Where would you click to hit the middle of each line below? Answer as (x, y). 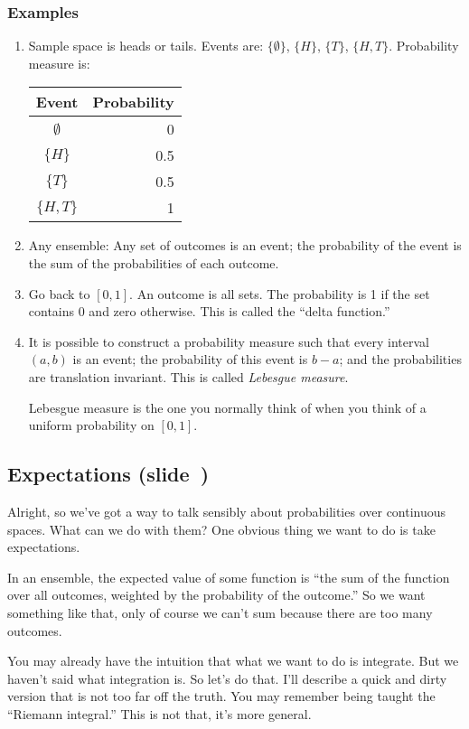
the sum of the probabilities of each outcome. (154, 263)
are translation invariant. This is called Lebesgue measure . (188, 376)
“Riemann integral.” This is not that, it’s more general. (159, 713)
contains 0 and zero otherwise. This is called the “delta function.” (209, 311)
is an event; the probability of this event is (190, 359)
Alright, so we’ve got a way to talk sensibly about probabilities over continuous (227, 511)
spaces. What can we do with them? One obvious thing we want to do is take (221, 529)
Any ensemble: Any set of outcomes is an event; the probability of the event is (245, 245)
